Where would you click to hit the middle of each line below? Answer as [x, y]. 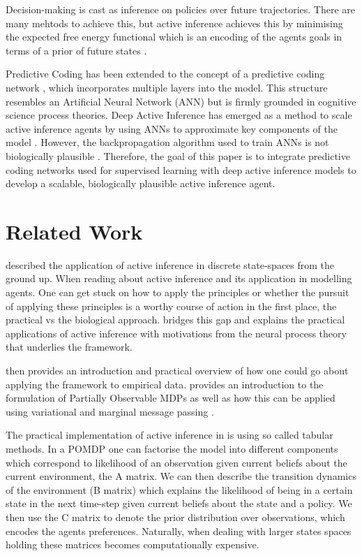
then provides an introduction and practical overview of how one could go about [177, 370]
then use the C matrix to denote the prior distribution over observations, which [175, 517]
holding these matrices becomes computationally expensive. [133, 544]
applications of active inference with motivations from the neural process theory [176, 333]
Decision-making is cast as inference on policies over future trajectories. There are [180, 9]
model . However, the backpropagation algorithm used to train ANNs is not [167, 142]
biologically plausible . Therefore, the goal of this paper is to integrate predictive [178, 155]
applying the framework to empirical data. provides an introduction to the [165, 384]
